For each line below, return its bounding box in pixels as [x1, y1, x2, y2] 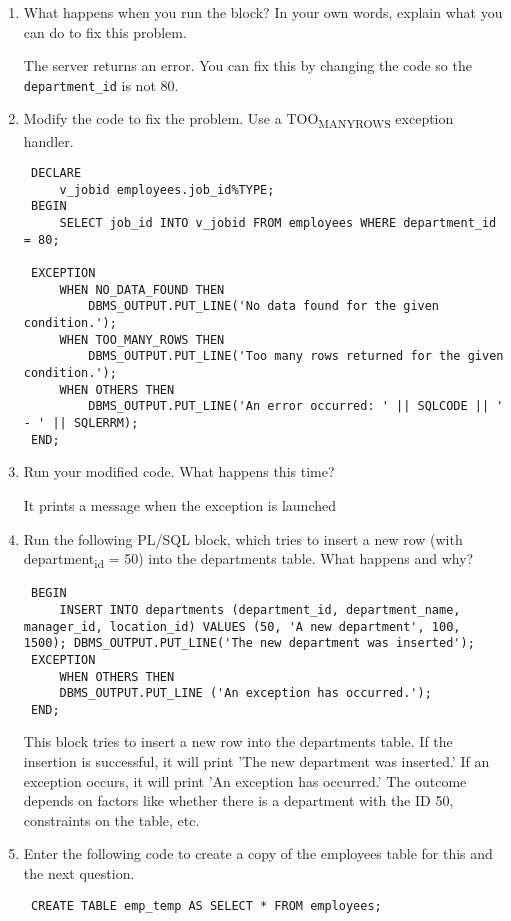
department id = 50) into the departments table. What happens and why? [23, 548, 474, 571]
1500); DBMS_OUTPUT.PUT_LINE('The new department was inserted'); [23, 636, 475, 651]
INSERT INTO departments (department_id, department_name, [59, 602, 461, 617]
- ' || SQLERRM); [23, 416, 139, 430]
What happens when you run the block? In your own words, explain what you [23, 2, 503, 22]
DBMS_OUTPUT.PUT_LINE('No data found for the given [88, 299, 440, 314]
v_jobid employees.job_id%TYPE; [59, 182, 275, 197]
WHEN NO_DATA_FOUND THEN [59, 282, 225, 297]
